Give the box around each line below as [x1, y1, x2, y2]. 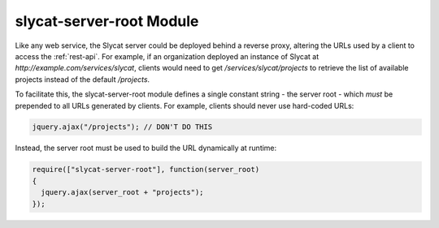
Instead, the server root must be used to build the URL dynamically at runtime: [15, 143, 277, 153]
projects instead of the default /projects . [15, 74, 150, 84]
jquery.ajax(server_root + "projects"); [41, 187, 204, 197]
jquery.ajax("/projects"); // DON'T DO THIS [32, 123, 213, 131]
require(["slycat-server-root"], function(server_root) [32, 165, 260, 174]
